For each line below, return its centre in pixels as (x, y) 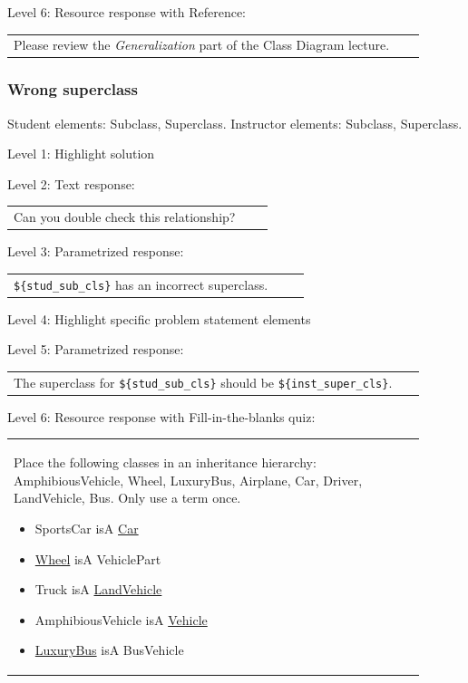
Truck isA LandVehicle (98, 589)
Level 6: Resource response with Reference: (127, 12)
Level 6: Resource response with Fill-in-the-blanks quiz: (161, 416)
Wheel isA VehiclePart (98, 558)
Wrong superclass (73, 89)
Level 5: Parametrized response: (96, 349)
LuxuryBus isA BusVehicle (109, 650)
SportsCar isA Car (87, 528)
